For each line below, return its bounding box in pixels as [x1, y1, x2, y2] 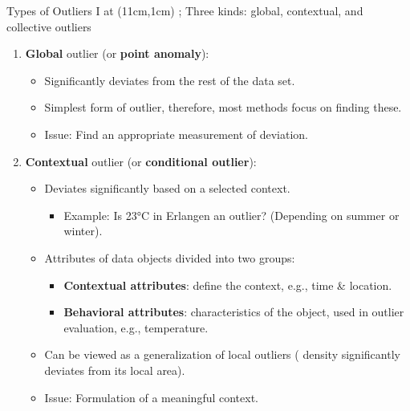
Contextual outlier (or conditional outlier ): [25, 153, 257, 169]
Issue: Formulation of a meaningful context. [44, 389, 258, 405]
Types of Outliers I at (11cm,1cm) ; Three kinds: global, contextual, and [6, 2, 363, 18]
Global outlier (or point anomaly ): [25, 45, 209, 62]
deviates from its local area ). [44, 361, 185, 378]
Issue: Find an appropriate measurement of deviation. [44, 125, 308, 142]
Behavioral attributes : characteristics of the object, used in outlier [63, 303, 404, 320]
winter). [63, 222, 103, 239]
